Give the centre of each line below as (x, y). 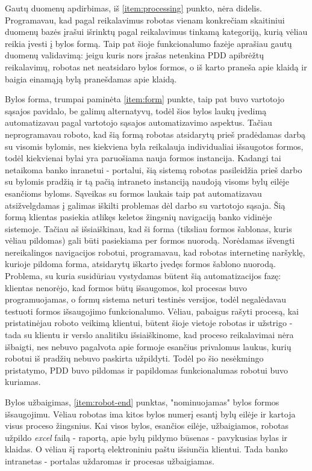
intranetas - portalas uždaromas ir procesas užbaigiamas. (110, 460)
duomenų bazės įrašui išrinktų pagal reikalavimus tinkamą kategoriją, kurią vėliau (156, 32)
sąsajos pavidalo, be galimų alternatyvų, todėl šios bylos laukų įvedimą (136, 110)
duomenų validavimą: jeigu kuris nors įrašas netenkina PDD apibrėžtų (135, 55)
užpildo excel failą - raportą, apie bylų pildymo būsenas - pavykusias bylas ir (146, 437)
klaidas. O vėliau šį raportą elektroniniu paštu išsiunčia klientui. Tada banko (146, 449)
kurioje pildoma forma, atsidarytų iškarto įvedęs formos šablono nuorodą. (140, 264)
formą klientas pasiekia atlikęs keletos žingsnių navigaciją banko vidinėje (139, 217)
